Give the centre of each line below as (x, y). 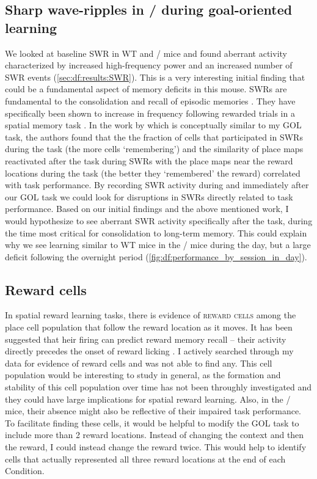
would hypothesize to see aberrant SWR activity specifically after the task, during (159, 220)
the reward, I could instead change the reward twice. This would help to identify (156, 447)
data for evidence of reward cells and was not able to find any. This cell (139, 363)
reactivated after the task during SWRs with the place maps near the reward (149, 160)
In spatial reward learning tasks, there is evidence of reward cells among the (151, 315)
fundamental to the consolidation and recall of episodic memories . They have (150, 101)
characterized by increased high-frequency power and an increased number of (149, 65)
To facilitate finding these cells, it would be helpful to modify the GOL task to (152, 422)
